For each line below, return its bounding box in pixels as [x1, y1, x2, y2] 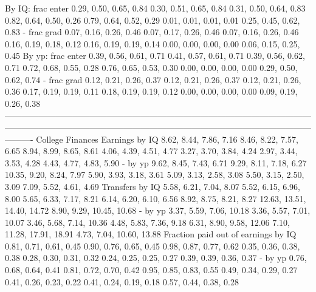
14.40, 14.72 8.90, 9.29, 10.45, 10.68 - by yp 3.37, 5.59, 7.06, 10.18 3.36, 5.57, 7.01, [5, 204, 311, 217]
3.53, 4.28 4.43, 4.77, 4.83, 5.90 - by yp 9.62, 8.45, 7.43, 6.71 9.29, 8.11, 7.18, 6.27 [5, 156, 307, 169]
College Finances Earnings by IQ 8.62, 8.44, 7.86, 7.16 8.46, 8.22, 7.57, [36, 132, 298, 145]
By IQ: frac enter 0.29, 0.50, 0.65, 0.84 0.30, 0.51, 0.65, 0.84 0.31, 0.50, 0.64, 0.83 [5, 2, 306, 14]
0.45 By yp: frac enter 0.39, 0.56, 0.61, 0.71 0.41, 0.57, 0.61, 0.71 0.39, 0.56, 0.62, [5, 49, 305, 62]
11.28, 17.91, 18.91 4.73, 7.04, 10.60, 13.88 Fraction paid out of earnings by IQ [5, 228, 297, 240]
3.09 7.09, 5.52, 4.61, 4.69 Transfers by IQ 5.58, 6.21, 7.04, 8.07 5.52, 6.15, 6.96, [5, 180, 300, 192]
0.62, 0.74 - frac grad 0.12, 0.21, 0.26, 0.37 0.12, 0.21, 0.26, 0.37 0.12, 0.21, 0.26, [5, 73, 301, 86]
